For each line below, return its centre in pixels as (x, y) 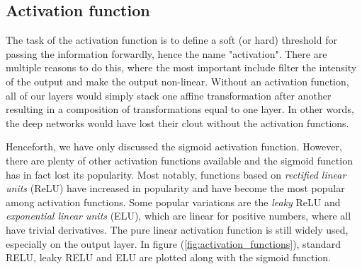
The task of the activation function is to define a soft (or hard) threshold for (171, 40)
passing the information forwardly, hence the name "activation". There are (166, 53)
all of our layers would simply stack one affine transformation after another (169, 95)
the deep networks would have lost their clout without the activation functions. (177, 122)
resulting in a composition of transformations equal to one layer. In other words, (180, 109)
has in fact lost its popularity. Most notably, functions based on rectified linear (176, 174)
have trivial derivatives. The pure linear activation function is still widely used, (177, 229)
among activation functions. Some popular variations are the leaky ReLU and (173, 202)
